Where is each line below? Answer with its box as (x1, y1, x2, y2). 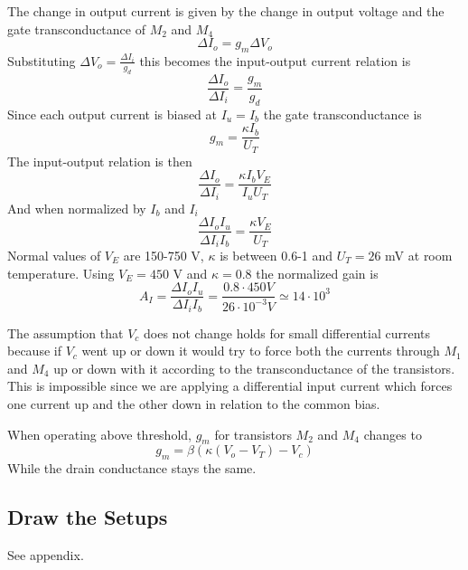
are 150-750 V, (123, 245, 204, 264)
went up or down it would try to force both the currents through (81, 341, 440, 360)
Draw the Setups (7, 503, 168, 531)
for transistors (214, 424, 292, 443)
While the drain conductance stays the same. (7, 459, 257, 478)
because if (7, 341, 61, 360)
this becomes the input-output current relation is (139, 51, 411, 70)
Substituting (7, 51, 76, 70)
